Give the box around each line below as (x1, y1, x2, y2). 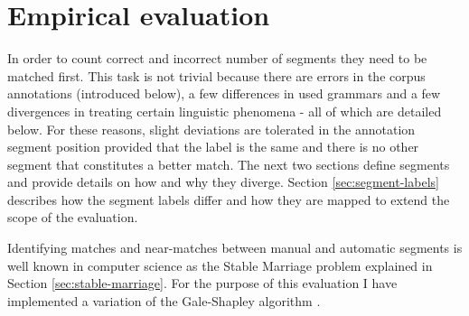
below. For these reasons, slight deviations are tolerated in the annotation (7, 119, 416, 138)
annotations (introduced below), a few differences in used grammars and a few (7, 84, 441, 103)
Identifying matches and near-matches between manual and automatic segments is (7, 238, 463, 257)
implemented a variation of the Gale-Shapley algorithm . (7, 291, 321, 310)
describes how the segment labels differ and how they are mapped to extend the (7, 190, 450, 209)
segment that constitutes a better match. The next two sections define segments (7, 154, 450, 173)
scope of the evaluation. (7, 208, 138, 227)
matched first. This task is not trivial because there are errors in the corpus (7, 66, 426, 85)
